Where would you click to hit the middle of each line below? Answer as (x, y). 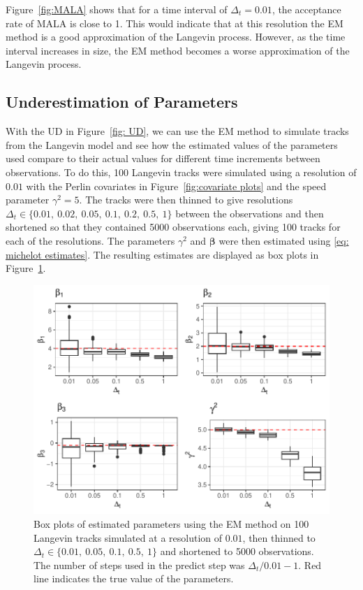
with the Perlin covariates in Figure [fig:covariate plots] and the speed (176, 186)
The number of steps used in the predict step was (139, 564)
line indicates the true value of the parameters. (134, 578)
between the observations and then (250, 213)
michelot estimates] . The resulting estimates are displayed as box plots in (162, 254)
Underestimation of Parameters (122, 102)
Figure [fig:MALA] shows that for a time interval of (117, 9)
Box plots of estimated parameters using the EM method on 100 (171, 523)
